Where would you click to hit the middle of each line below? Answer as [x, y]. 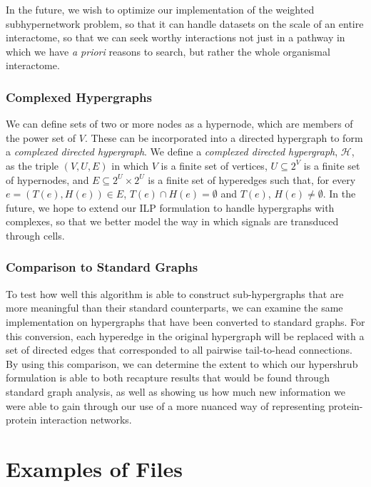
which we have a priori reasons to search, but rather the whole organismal [168, 51]
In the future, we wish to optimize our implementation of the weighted [160, 9]
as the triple [32, 165]
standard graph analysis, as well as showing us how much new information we [176, 391]
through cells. [35, 235]
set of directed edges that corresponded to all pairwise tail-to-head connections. [179, 350]
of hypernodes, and [47, 179]
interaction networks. [86, 420]
